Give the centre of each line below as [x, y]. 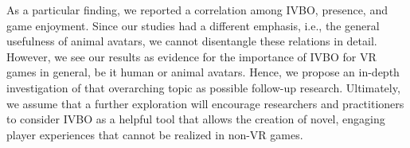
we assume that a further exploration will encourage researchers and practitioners [205, 103]
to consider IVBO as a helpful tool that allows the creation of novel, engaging [196, 119]
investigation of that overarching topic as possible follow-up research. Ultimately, [203, 87]
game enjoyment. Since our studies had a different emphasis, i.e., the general [193, 25]
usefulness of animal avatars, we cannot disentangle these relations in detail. [192, 41]
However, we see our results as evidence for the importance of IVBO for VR [191, 56]
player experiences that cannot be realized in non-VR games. [155, 134]
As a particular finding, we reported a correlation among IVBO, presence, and [197, 10]
